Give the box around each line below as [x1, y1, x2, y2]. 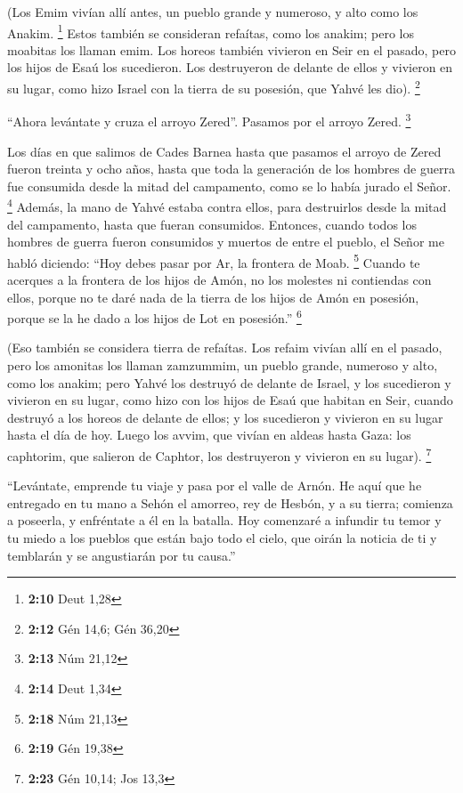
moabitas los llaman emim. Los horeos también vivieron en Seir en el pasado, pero [7, 40, 456, 59]
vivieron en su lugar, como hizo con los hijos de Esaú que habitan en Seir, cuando [7, 391, 453, 409]
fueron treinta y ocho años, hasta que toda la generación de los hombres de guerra [7, 159, 455, 178]
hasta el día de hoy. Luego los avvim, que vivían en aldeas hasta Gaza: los [7, 425, 411, 444]
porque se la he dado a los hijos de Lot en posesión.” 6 [7, 306, 302, 327]
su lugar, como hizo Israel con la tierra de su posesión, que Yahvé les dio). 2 [7, 77, 420, 97]
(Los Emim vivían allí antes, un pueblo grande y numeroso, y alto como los [7, 3, 418, 20]
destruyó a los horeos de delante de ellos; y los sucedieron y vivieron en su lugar [7, 408, 443, 426]
